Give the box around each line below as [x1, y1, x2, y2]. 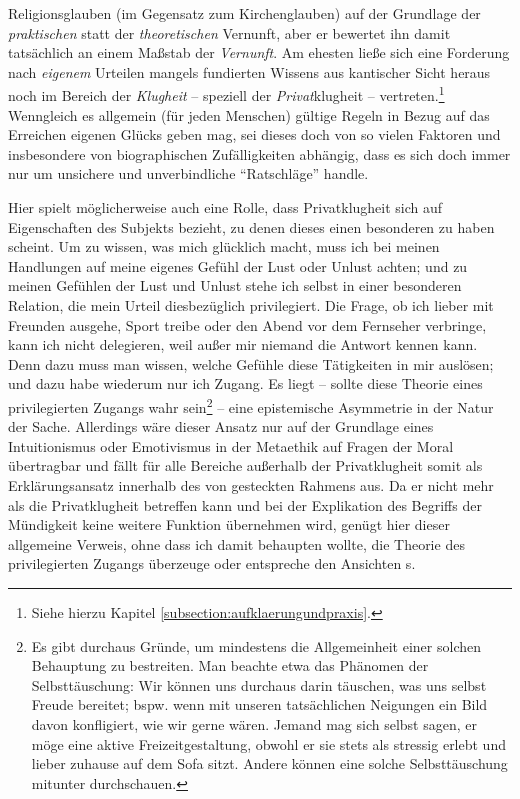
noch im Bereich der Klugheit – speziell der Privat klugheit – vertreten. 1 [8, 82, 445, 106]
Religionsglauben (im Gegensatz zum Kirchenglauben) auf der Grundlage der [8, 3, 481, 23]
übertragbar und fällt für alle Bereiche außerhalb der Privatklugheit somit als [8, 455, 483, 476]
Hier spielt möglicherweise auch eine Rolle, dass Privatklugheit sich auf [8, 197, 443, 217]
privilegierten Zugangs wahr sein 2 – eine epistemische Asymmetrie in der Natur [8, 393, 494, 417]
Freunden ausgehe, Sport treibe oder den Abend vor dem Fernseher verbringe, [8, 314, 487, 335]
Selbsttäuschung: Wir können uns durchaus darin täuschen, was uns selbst [31, 674, 487, 695]
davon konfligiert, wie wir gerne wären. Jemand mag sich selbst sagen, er [31, 713, 477, 734]
